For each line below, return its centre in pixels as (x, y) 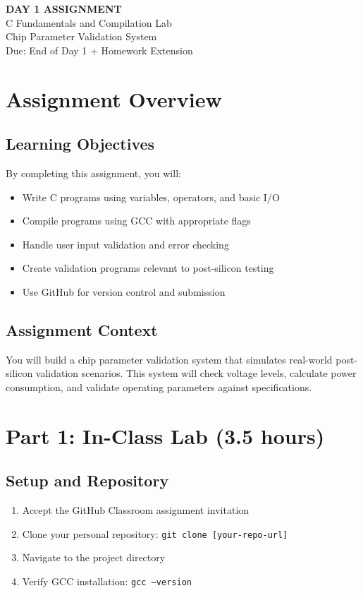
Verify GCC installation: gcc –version (107, 581)
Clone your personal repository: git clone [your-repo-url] (155, 533)
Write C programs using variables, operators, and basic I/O (151, 197)
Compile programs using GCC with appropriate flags (136, 221)
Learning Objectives (80, 144)
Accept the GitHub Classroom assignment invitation (136, 510)
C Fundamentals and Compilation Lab (89, 22)
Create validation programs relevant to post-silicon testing (148, 268)
